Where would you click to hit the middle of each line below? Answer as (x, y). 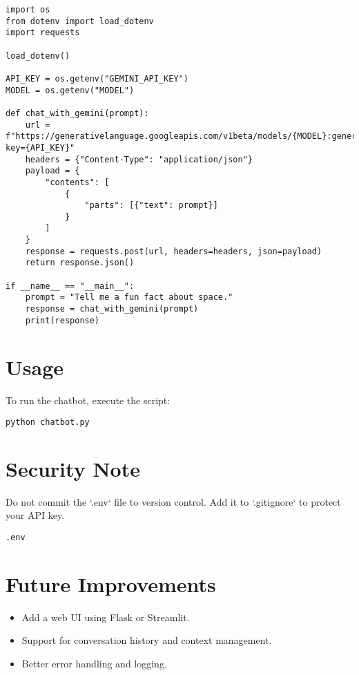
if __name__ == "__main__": (70, 286)
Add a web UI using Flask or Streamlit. (106, 617)
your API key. (35, 515)
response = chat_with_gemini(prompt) (112, 309)
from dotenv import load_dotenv (80, 21)
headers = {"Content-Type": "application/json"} (139, 159)
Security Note (73, 468)
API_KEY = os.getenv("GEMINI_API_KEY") (97, 78)
